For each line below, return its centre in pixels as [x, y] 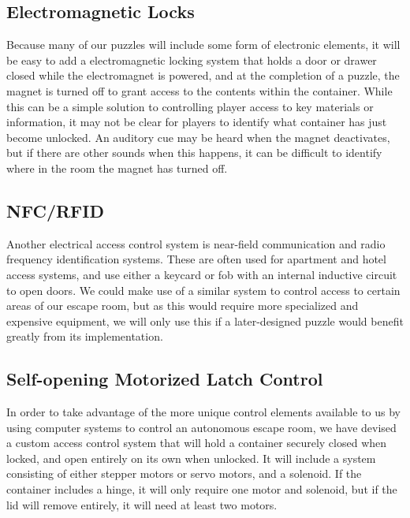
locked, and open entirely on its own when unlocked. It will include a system [191, 458]
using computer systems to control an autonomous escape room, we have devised [201, 427]
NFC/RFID [55, 210]
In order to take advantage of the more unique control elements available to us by [203, 412]
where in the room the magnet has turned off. [117, 168]
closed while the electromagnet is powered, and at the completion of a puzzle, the [203, 75]
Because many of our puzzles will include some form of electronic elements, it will [203, 45]
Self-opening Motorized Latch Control [165, 379]
